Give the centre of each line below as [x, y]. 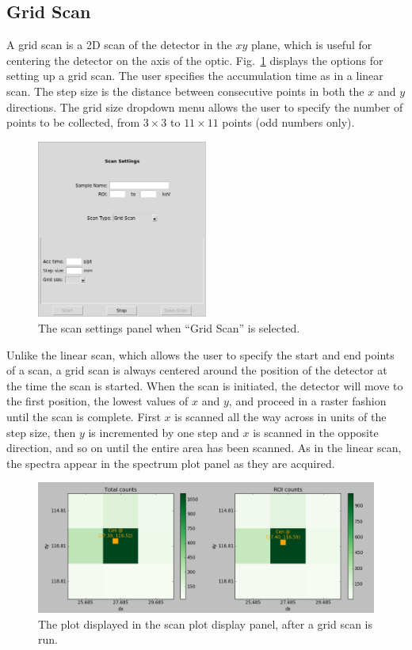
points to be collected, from [73, 122]
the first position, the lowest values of [97, 401]
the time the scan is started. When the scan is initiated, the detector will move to [205, 385]
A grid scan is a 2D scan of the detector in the [119, 45]
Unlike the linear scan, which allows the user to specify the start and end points [200, 354]
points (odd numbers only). [288, 122]
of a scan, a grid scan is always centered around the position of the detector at [197, 370]
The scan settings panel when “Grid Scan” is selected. [169, 327]
